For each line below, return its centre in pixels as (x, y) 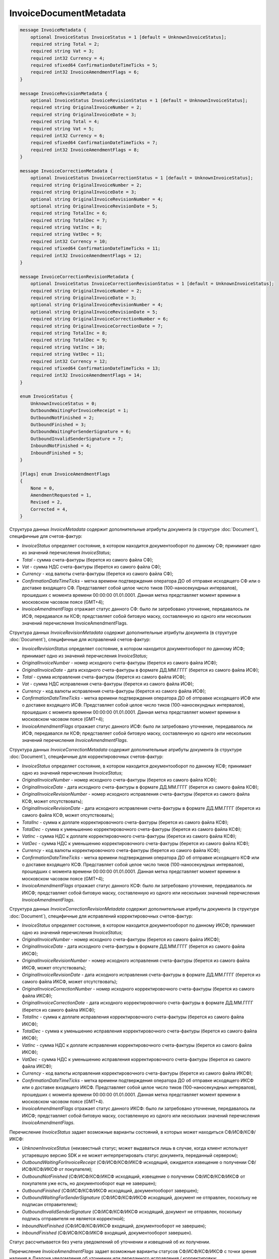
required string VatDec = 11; (68, 354)
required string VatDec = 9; (66, 234)
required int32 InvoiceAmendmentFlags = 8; (85, 150)
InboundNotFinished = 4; (61, 446)
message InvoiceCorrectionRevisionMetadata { (77, 276)
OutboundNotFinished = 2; (62, 417)
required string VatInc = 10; (68, 347)
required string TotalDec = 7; (69, 220)
